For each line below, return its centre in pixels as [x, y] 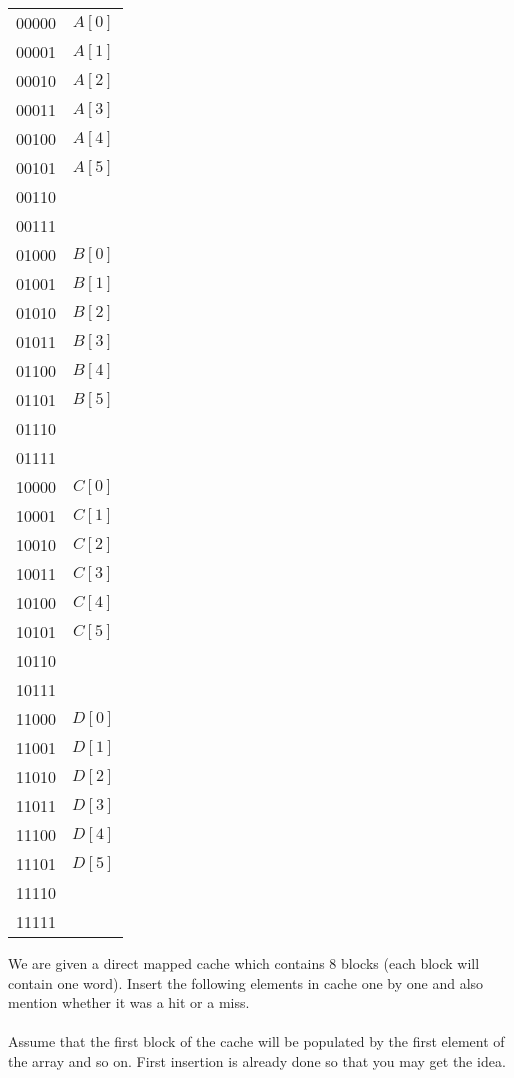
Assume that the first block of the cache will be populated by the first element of [256, 1041]
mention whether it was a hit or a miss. [129, 1002]
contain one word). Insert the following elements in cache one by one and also [246, 982]
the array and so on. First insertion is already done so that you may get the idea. [257, 1060]
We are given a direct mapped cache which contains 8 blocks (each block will [244, 963]
